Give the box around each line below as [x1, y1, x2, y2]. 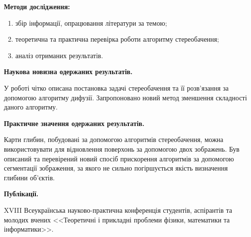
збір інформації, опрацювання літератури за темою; [15, 17, 167, 28]
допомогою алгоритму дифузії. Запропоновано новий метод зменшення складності [4, 92, 247, 102]
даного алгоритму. [4, 102, 58, 112]
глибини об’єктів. [4, 172, 55, 182]
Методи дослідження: [4, 1, 70, 11]
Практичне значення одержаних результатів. [4, 118, 145, 128]
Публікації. [4, 189, 39, 199]
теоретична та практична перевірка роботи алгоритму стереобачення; [15, 34, 219, 44]
